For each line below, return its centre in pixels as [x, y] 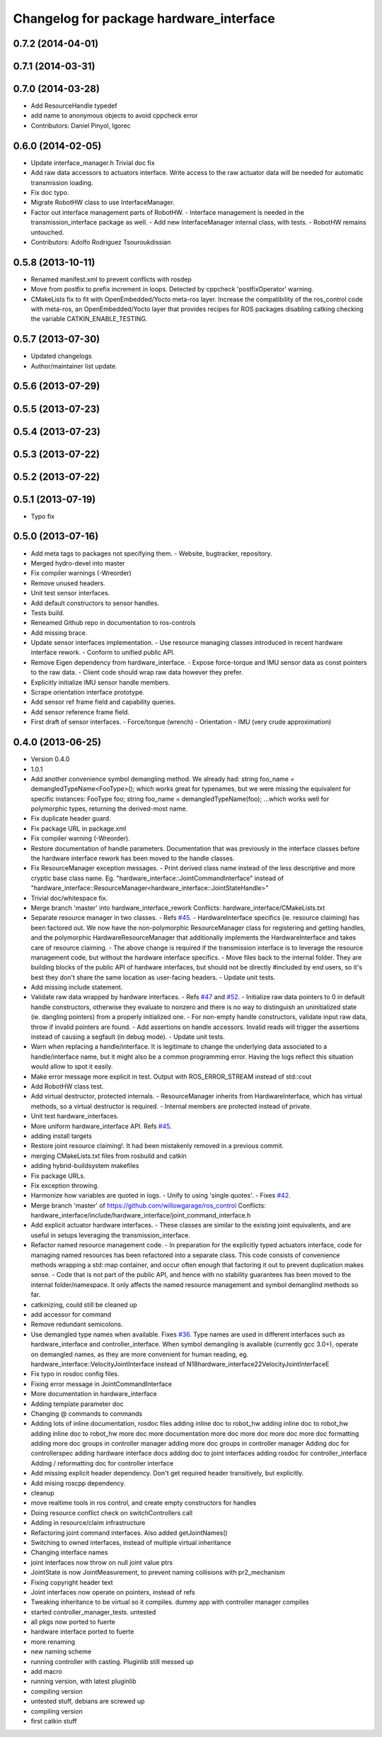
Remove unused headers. [68, 583]
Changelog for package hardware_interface [144, 18]
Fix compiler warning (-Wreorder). [80, 838]
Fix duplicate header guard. [71, 819]
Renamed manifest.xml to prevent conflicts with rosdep [111, 279]
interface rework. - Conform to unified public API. [103, 653]
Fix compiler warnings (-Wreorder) [81, 573]
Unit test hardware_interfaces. [75, 1116]
